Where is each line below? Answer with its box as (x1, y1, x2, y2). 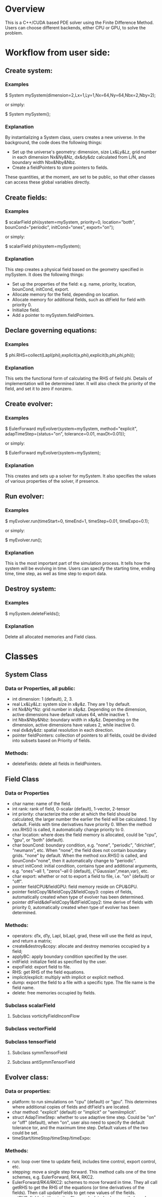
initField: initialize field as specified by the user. (12, 959, 107, 965)
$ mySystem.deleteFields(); (5, 610, 60, 616)
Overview (5, 3, 45, 15)
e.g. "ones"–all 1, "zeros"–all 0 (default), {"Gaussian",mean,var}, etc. (12, 868, 149, 874)
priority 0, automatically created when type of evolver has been (12, 904, 140, 910)
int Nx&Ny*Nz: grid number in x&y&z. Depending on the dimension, (12, 706, 147, 712)
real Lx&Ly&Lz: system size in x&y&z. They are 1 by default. (12, 701, 131, 707)
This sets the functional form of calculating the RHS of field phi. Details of (5, 375, 153, 381)
